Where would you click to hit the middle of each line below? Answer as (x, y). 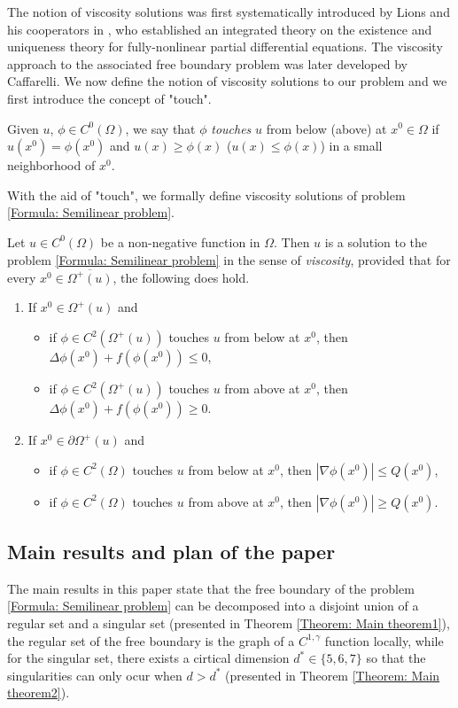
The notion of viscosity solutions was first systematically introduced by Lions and (229, 12)
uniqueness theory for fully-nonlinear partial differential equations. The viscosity (225, 47)
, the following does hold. (181, 277)
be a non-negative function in (180, 241)
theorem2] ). (39, 692)
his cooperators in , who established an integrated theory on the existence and (220, 29)
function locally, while (384, 640)
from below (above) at (326, 128)
